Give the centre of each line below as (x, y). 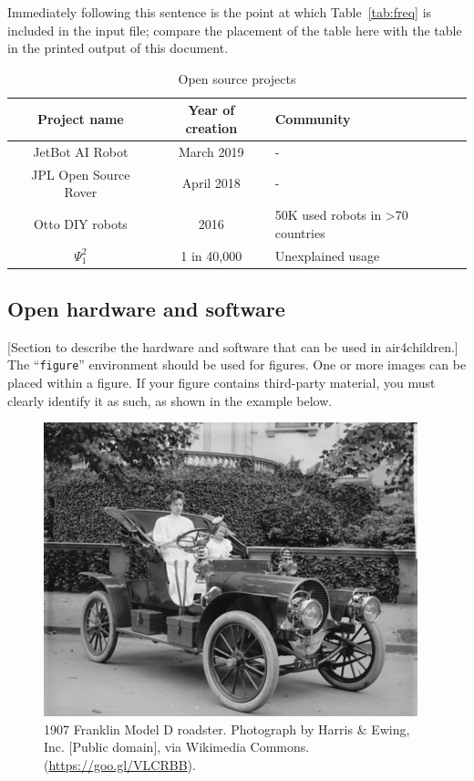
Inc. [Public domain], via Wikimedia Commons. (177, 747)
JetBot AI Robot (81, 151)
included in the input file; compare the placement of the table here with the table (235, 30)
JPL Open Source (81, 174)
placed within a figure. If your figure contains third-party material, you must (222, 383)
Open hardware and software (146, 309)
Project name (80, 119)
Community (313, 119)
